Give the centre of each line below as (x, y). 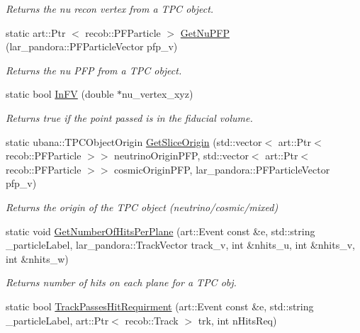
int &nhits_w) (37, 258)
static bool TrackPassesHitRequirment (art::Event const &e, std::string (160, 306)
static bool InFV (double (60, 94)
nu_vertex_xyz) (158, 94)
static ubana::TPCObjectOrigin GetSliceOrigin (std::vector (134, 141)
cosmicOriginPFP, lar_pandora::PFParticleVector (222, 169)
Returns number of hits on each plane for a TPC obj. (121, 282)
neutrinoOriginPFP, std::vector (181, 156)
